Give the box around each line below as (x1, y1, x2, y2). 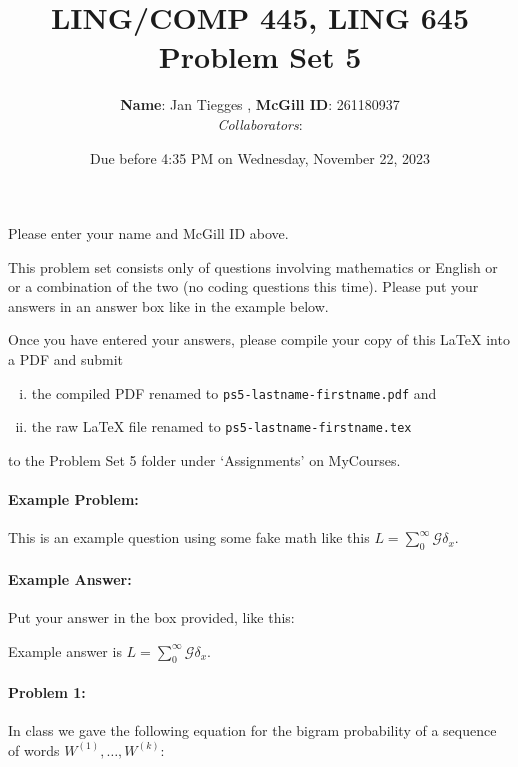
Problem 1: (8, 681, 86, 702)
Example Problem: (8, 489, 139, 510)
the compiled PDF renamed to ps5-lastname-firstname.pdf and (31, 382, 437, 403)
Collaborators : (217, 113, 303, 134)
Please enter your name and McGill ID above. (8, 223, 289, 244)
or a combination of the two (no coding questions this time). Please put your (8, 276, 479, 297)
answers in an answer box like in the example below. (8, 295, 329, 316)
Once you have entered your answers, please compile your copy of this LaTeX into (8, 329, 510, 350)
